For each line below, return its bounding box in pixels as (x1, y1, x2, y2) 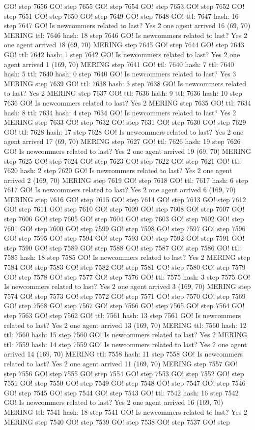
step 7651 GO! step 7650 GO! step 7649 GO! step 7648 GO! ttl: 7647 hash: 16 (4, 10, 239, 21)
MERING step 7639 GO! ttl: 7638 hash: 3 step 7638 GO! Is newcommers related (4, 78, 247, 88)
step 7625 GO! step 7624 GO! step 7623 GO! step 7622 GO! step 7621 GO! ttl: (4, 155, 241, 166)
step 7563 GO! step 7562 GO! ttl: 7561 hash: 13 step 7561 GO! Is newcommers (4, 310, 241, 320)
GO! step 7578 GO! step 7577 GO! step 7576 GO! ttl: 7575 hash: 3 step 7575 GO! (4, 271, 250, 282)
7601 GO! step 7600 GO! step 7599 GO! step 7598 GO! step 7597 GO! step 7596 (4, 223, 246, 233)
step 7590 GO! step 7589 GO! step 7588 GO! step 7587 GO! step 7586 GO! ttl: (4, 242, 241, 252)
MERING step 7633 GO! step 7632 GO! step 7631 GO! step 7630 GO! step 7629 (4, 117, 246, 127)
